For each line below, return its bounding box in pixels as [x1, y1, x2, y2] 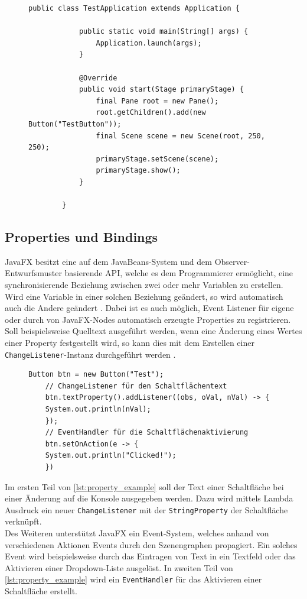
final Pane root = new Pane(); [96, 96, 219, 105]
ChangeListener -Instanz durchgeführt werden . [5, 348, 176, 360]
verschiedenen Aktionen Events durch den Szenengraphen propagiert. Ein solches [5, 538, 298, 551]
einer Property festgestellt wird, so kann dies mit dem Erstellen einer [5, 336, 254, 349]
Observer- [214, 255, 250, 267]
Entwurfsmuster [5, 267, 62, 279]
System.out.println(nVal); [45, 405, 151, 414]
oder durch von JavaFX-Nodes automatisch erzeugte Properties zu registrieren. [5, 313, 291, 325]
